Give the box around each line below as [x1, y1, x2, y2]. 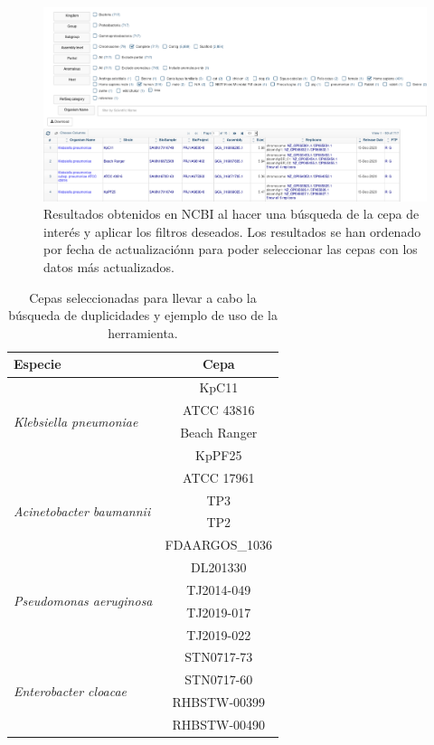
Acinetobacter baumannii [14, 501, 151, 520]
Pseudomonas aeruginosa [14, 591, 153, 610]
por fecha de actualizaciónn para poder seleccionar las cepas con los [43, 240, 418, 259]
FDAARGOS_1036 [165, 535, 273, 554]
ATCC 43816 [183, 401, 255, 420]
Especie [14, 354, 61, 373]
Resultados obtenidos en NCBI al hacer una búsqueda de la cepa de [43, 204, 420, 223]
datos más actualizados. [43, 258, 175, 277]
